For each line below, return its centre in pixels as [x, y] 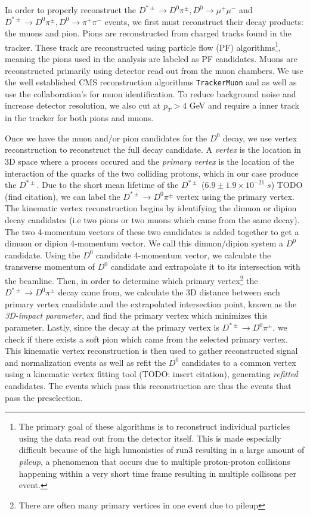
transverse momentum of [50, 266]
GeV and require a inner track [244, 105]
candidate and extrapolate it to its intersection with [205, 266]
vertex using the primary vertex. [235, 196]
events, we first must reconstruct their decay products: [204, 21]
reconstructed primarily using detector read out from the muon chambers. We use [154, 70]
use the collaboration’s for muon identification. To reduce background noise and [151, 93]
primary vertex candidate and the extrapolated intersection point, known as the [151, 303]
